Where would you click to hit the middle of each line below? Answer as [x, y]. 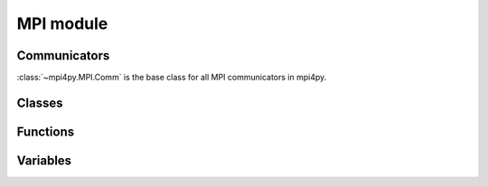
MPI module [62, 23]
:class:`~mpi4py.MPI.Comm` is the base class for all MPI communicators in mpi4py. [172, 78]
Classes [40, 102]
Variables [44, 160]
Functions [46, 131]
